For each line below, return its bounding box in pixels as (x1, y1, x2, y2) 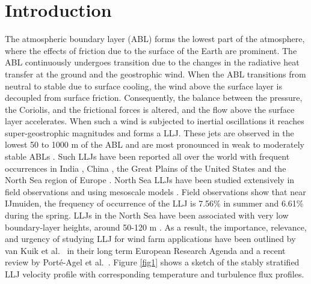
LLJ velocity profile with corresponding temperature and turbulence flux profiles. (5, 268, 304, 280)
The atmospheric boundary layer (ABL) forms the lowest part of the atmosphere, (5, 32, 305, 45)
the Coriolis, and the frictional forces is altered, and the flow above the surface (5, 103, 295, 115)
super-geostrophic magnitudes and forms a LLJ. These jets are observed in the (5, 126, 294, 139)
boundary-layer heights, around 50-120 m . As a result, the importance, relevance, (5, 220, 307, 233)
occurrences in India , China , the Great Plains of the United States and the (5, 162, 286, 174)
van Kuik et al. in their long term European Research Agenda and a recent (5, 244, 286, 256)
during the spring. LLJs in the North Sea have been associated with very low (5, 209, 289, 222)
